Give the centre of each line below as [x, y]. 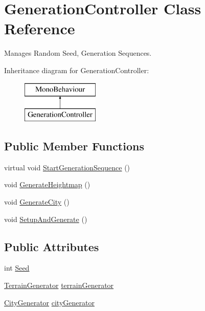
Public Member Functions [74, 146]
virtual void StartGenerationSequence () [67, 167]
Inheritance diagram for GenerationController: [77, 70]
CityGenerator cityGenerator [49, 302]
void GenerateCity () [37, 202]
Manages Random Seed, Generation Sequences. [78, 53]
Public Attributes [52, 246]
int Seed [17, 268]
